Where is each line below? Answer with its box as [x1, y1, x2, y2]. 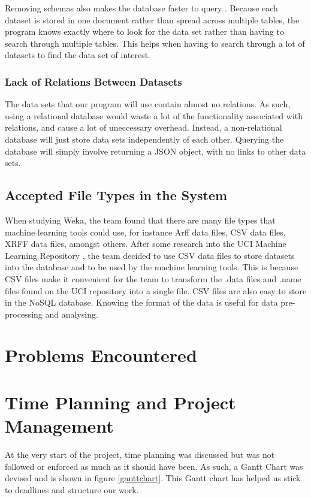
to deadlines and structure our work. [5, 483, 139, 496]
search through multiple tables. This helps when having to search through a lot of [5, 37, 305, 49]
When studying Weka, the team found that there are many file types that [5, 213, 276, 226]
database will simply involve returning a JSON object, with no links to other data [5, 144, 306, 157]
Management [5, 414, 114, 438]
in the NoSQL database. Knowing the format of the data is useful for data [5, 296, 278, 309]
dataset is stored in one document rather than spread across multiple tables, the [5, 13, 300, 26]
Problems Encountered [5, 343, 197, 367]
